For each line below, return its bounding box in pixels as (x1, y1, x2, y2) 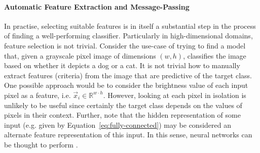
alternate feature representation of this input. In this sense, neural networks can (4, 129, 252, 140)
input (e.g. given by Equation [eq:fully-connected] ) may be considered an (4, 119, 231, 130)
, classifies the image (183, 50, 246, 61)
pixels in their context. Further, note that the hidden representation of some (4, 110, 241, 120)
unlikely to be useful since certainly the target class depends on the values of (4, 99, 242, 110)
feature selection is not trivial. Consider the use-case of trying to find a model (4, 40, 246, 50)
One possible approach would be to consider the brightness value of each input (4, 80, 248, 90)
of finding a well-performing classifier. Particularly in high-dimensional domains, (4, 30, 253, 41)
